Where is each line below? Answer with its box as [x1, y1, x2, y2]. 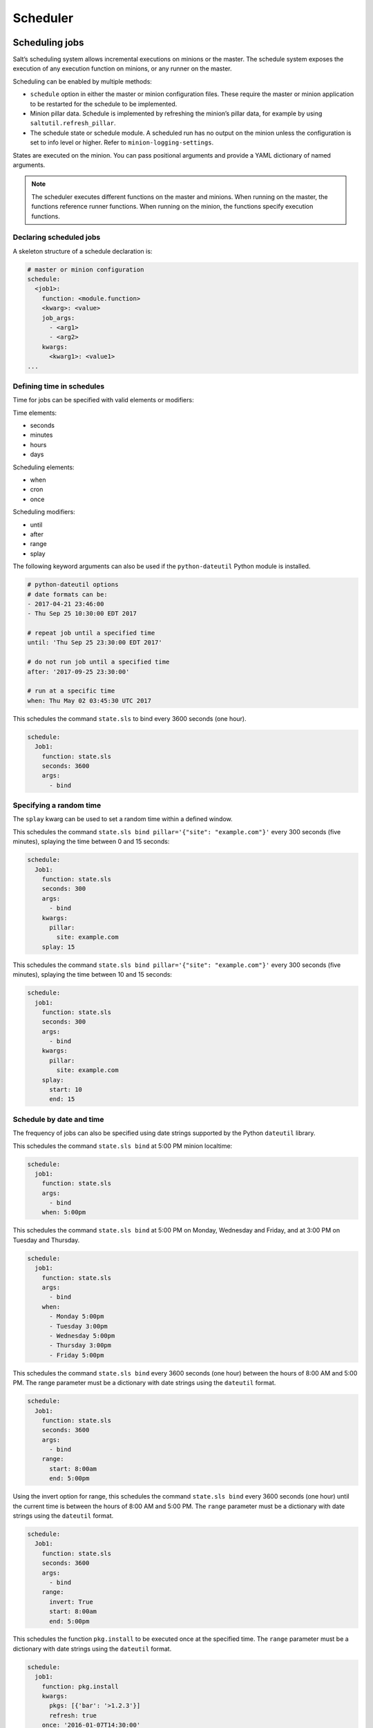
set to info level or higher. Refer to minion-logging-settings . [30, 138, 214, 147]
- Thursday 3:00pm [49, 1342, 112, 1349]
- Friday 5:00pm [49, 1351, 104, 1359]
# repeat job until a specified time [27, 629, 155, 637]
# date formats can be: [27, 590, 108, 598]
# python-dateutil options [27, 581, 119, 589]
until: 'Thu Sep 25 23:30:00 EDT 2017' [27, 639, 162, 646]
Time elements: [12, 408, 57, 417]
